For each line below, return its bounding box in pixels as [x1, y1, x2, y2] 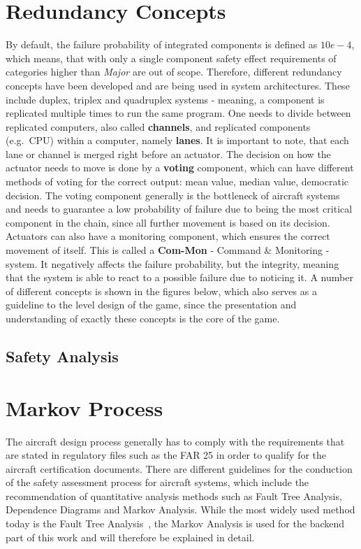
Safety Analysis [6, 345, 119, 366]
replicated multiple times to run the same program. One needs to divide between [6, 106, 351, 120]
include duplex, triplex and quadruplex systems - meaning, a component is [6, 92, 325, 106]
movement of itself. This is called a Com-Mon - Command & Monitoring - [6, 243, 330, 257]
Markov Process [6, 393, 163, 422]
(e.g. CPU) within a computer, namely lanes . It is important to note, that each [6, 133, 349, 148]
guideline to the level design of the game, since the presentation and [6, 297, 297, 312]
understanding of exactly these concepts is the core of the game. [6, 311, 280, 325]
